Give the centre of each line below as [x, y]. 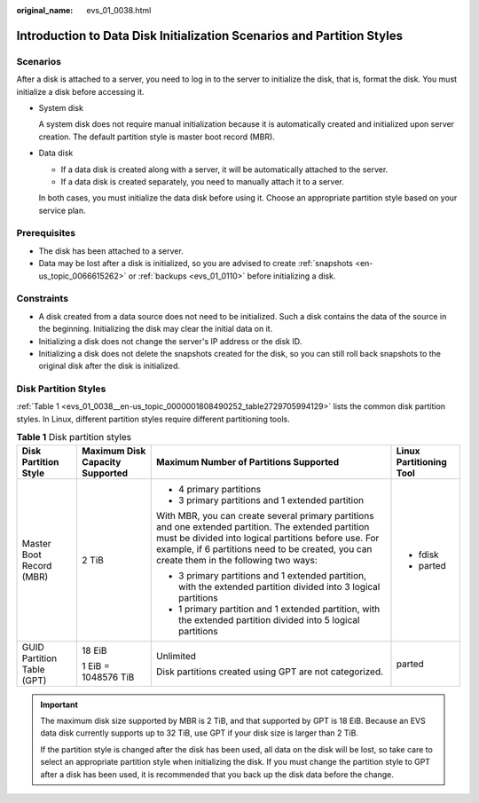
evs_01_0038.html [119, 10]
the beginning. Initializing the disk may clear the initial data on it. [156, 329]
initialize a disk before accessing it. [81, 91]
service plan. [62, 210]
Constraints [43, 299]
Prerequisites [46, 233]
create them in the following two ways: [237, 560]
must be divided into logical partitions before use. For [268, 538]
